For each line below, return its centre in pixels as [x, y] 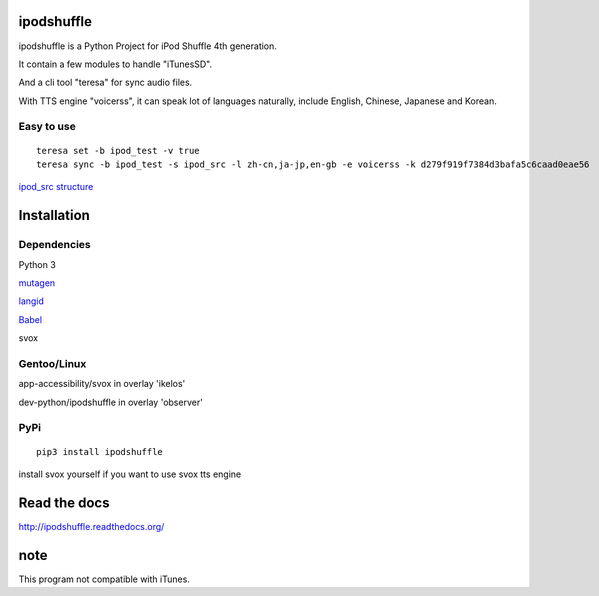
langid [31, 301]
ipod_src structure [56, 187]
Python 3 [37, 264]
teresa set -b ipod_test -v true [118, 150]
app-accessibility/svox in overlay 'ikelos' [102, 384]
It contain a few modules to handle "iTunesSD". [115, 64]
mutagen [37, 282]
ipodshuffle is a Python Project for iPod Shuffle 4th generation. [147, 46]
